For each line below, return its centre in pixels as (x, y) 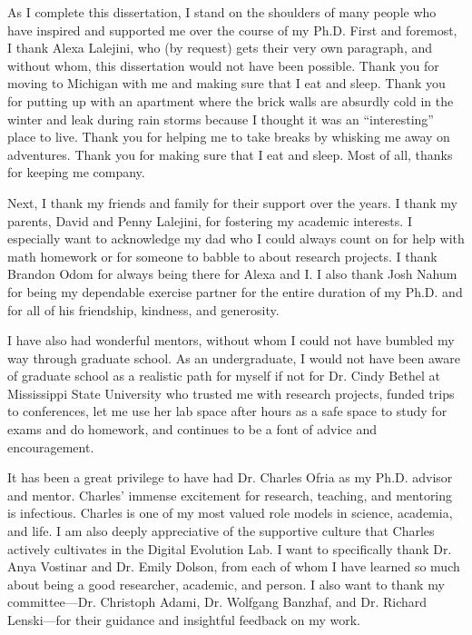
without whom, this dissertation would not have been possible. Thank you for (223, 65)
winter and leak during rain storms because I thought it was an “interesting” (221, 119)
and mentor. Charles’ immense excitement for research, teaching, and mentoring (230, 495)
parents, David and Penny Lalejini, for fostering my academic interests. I (210, 220)
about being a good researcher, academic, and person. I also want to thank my (226, 584)
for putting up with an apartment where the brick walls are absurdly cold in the (231, 100)
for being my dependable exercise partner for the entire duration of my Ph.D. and (235, 291)
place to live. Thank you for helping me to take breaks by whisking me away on (229, 137)
